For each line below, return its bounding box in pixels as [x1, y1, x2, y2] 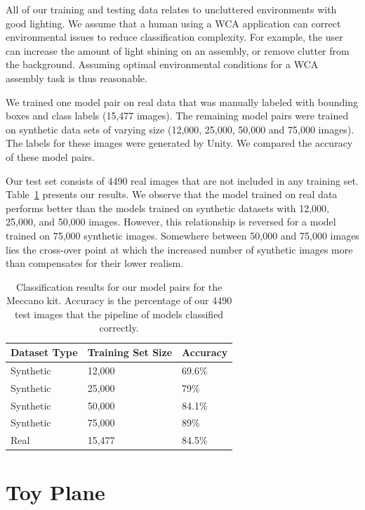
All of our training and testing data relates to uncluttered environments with [6, 2, 337, 16]
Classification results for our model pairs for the [15, 279, 223, 294]
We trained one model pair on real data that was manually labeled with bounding [6, 94, 358, 109]
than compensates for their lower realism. [6, 256, 184, 270]
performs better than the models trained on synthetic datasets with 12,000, [6, 200, 329, 215]
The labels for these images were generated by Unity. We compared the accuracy [6, 136, 353, 150]
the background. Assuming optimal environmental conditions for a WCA [6, 57, 319, 72]
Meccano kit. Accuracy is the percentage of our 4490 [6, 293, 232, 308]
